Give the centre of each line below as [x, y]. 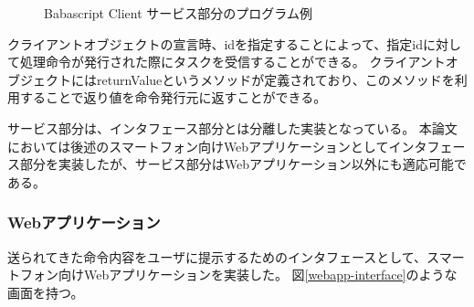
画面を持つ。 [46, 292]
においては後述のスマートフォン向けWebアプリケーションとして [198, 146]
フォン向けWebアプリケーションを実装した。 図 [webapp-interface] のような [238, 275]
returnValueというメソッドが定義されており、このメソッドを [275, 79]
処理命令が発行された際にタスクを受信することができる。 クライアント [232, 62]
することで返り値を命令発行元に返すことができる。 [173, 97]
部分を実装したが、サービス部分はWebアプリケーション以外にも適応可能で [243, 164]
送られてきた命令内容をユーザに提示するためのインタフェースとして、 [217, 256]
